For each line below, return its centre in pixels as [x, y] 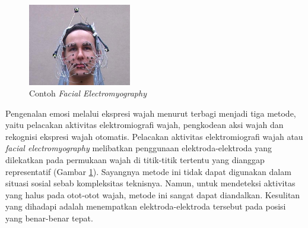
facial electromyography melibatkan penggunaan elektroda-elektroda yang [139, 148]
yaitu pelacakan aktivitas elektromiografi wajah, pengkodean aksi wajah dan [145, 125]
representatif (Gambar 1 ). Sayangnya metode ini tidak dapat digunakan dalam [148, 171]
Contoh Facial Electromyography [88, 93]
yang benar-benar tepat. [49, 218]
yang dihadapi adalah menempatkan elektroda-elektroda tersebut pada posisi [146, 206]
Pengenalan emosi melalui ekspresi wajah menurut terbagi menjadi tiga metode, [151, 113]
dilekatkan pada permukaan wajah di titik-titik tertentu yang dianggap [135, 160]
